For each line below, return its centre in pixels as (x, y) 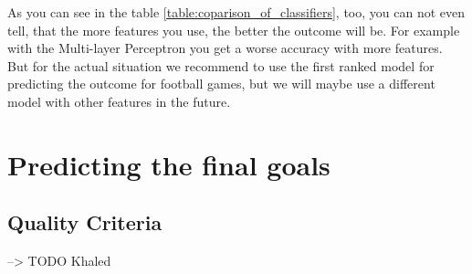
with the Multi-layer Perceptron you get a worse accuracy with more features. (225, 48)
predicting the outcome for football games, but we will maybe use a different (221, 84)
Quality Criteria (85, 222)
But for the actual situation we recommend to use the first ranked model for (221, 65)
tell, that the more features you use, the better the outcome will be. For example (234, 30)
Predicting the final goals (169, 164)
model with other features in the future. (119, 101)
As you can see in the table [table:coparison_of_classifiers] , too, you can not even (236, 12)
